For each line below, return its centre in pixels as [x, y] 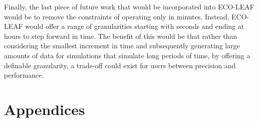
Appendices [45, 109]
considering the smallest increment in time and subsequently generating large [122, 46]
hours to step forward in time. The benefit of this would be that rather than [121, 36]
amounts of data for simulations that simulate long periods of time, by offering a [127, 55]
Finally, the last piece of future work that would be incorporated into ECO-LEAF [129, 6]
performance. [24, 75]
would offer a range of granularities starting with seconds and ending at [134, 26]
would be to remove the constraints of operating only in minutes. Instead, [117, 16]
